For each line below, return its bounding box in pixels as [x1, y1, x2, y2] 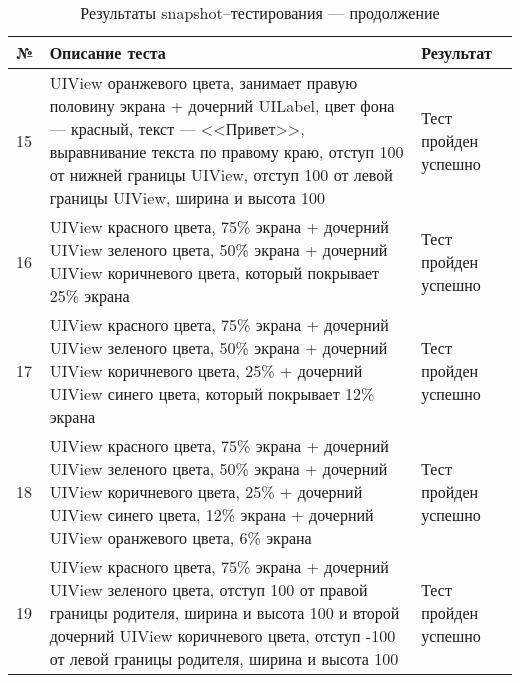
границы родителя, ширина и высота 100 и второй [49, 601, 400, 624]
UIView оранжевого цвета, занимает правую [49, 71, 358, 94]
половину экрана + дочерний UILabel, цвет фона [49, 94, 395, 117]
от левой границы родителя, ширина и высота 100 [49, 647, 399, 670]
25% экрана [49, 284, 130, 307]
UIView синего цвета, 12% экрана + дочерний [49, 503, 374, 526]
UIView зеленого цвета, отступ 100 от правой [49, 578, 368, 601]
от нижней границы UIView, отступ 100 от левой [49, 163, 393, 186]
